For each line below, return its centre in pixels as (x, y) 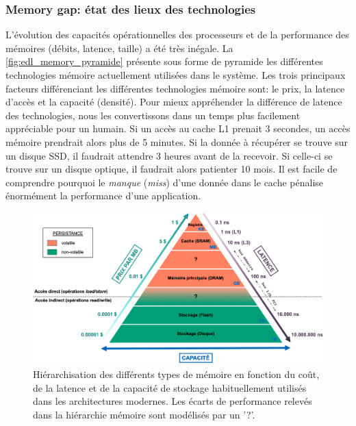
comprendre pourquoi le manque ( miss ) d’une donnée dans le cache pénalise (165, 182)
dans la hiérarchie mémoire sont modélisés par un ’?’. (144, 414)
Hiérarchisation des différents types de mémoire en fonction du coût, (176, 374)
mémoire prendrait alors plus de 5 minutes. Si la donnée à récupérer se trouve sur (177, 141)
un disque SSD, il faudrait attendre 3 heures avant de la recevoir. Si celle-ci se (169, 155)
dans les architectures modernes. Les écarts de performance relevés (173, 401)
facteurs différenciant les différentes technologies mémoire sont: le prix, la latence (175, 88)
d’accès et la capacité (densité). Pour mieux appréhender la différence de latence (174, 102)
